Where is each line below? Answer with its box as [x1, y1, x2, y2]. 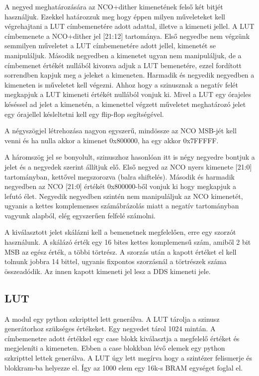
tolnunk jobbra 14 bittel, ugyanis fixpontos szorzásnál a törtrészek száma [4, 256, 227, 267]
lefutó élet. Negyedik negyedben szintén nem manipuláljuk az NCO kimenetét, [4, 190, 243, 201]
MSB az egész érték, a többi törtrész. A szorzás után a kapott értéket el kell [4, 246, 237, 257]
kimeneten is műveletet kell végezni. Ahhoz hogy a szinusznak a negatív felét [4, 79, 238, 90]
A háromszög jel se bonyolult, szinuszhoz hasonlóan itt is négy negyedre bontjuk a [4, 152, 255, 162]
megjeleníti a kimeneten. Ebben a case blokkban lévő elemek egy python [4, 343, 225, 353]
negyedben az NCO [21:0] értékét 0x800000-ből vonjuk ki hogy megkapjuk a [4, 181, 236, 191]
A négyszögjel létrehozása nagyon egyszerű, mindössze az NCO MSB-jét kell [4, 125, 237, 136]
